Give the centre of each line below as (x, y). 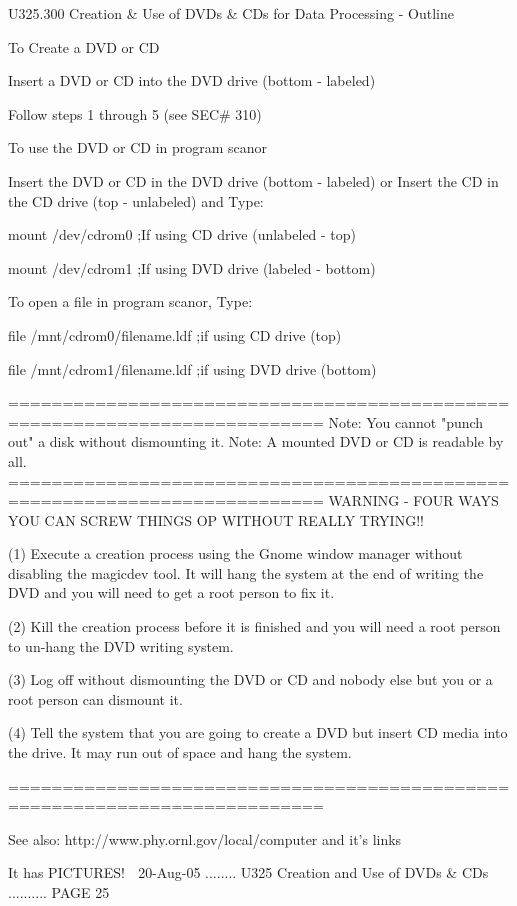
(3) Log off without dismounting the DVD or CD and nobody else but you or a (250, 679)
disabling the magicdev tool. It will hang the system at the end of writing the (246, 572)
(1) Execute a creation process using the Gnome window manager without (235, 553)
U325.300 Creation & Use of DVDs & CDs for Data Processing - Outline (231, 13)
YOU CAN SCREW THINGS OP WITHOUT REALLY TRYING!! (216, 519)
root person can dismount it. (95, 698)
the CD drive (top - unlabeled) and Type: (136, 200)
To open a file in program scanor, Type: (130, 301)
